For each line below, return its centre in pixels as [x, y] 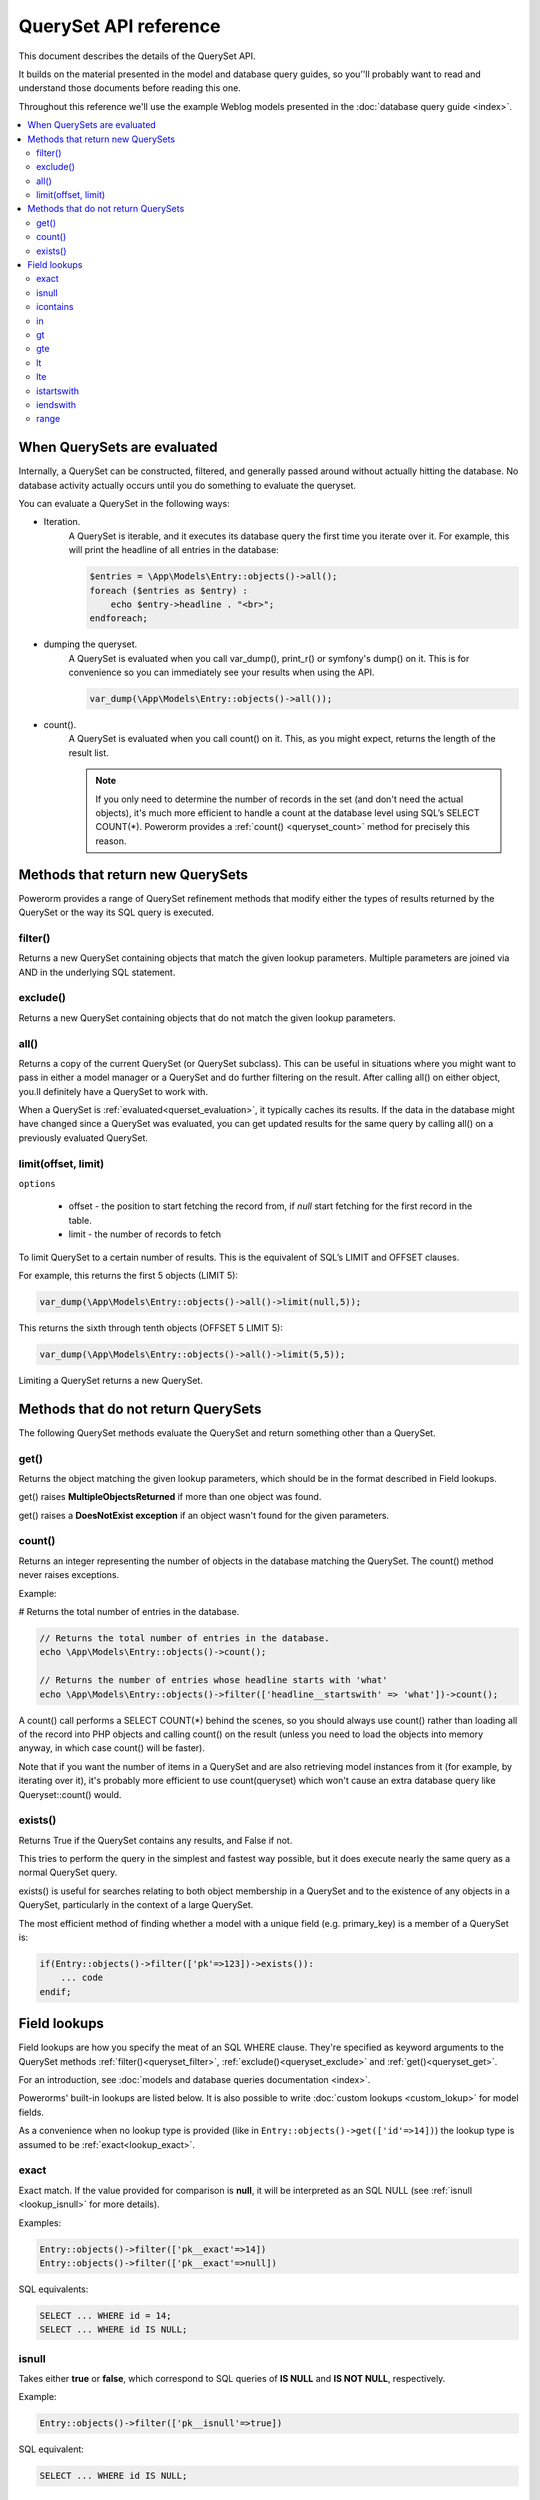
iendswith [56, 404]
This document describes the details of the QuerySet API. [137, 56]
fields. [31, 2112]
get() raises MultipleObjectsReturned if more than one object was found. [170, 1497]
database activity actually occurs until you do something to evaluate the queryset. [187, 485]
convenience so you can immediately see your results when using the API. [221, 672]
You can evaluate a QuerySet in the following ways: [124, 503]
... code [82, 1978]
